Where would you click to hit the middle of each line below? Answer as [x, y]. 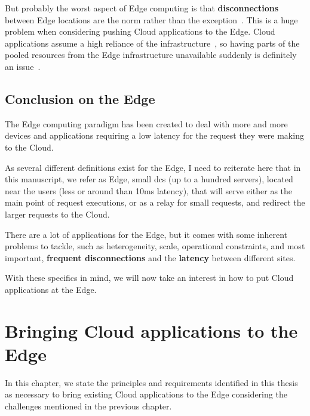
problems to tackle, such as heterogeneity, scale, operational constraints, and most [155, 246]
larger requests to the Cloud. [57, 214]
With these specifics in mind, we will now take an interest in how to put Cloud [149, 278]
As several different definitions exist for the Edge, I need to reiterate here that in [153, 167]
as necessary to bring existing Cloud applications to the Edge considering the [146, 394]
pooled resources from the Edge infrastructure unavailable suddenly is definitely [151, 55]
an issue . [23, 66]
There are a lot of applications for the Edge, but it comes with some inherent [146, 234]
